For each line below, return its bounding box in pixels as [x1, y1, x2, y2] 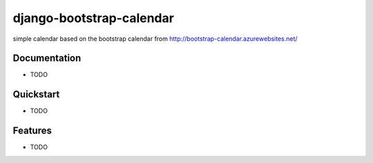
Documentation [12, 52, 82, 64]
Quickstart [12, 88, 60, 100]
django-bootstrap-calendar [12, 10, 174, 26]
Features [12, 125, 52, 137]
